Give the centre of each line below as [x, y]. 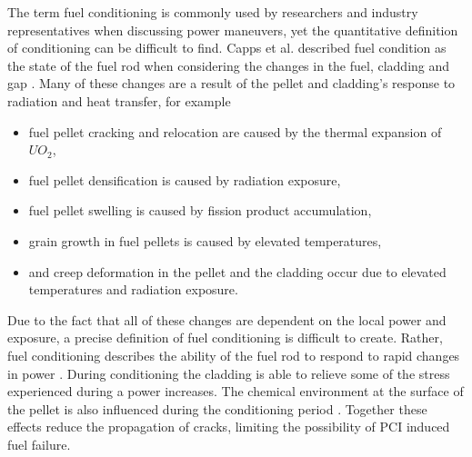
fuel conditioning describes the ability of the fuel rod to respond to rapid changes [234, 355]
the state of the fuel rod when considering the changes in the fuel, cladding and [229, 65]
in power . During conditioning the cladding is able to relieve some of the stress [229, 373]
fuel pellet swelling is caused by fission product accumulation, [200, 210]
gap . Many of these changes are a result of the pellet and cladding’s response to [231, 83]
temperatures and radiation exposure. [133, 289]
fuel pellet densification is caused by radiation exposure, [185, 179]
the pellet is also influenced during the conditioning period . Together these [217, 408]
